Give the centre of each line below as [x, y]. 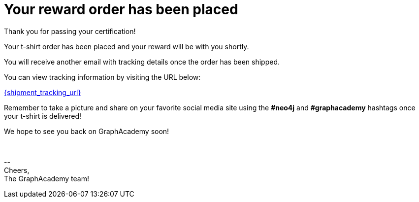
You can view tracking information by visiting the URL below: [102, 77]
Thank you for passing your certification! [70, 31]
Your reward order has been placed [121, 9]
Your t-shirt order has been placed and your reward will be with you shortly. [127, 46]
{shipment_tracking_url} [43, 92]
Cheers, [17, 170]
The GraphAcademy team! [47, 178]
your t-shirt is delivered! [43, 116]
